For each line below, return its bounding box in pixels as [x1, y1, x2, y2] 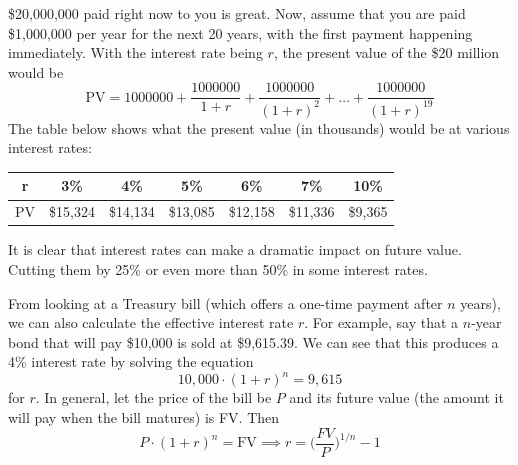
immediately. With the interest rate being [8, 42, 263, 63]
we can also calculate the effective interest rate [8, 312, 294, 333]
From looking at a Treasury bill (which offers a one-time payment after [8, 292, 443, 313]
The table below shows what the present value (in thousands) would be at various [8, 117, 510, 138]
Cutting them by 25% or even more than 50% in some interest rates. [8, 259, 428, 279]
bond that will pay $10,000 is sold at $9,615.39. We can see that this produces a [8, 331, 499, 352]
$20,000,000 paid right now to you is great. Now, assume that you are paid [8, 3, 466, 23]
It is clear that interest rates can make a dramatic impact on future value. [8, 239, 462, 260]
